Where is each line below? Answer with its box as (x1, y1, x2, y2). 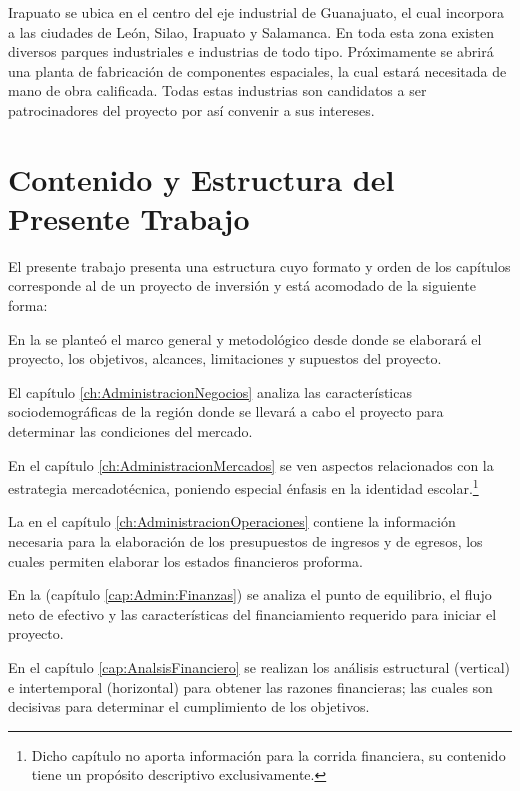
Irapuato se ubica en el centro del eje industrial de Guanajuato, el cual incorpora (8, 2, 504, 22)
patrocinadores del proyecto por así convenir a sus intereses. (8, 99, 375, 120)
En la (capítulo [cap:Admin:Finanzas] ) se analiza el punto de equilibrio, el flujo (8, 584, 492, 605)
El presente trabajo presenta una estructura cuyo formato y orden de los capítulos (8, 255, 511, 276)
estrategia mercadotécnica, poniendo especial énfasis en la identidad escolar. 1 (8, 475, 479, 498)
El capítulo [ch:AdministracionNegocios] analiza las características (8, 381, 412, 402)
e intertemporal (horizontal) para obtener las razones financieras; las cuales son (8, 676, 493, 697)
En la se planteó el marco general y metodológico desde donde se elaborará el (8, 328, 482, 349)
